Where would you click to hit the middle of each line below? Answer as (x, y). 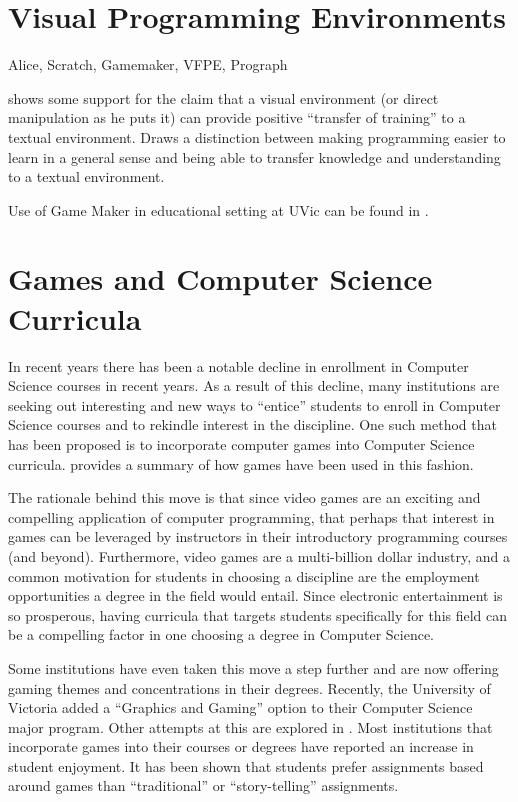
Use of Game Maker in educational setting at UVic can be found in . (218, 209)
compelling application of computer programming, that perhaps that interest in (251, 516)
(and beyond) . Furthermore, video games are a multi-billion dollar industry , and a (259, 555)
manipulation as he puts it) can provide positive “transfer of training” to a (237, 117)
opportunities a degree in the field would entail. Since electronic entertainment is (255, 595)
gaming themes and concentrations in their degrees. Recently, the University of (249, 687)
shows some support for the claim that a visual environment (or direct (223, 97)
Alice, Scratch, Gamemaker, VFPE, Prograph (148, 64)
